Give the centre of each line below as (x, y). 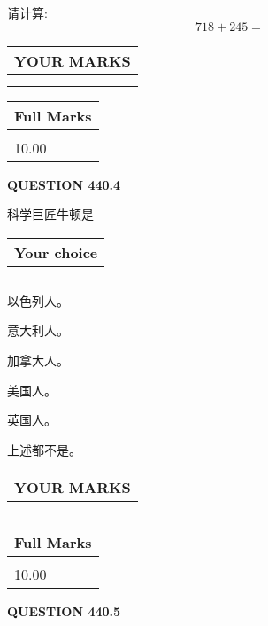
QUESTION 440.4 (64, 184)
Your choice (56, 252)
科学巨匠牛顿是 (50, 214)
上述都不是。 (44, 449)
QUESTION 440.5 (64, 611)
